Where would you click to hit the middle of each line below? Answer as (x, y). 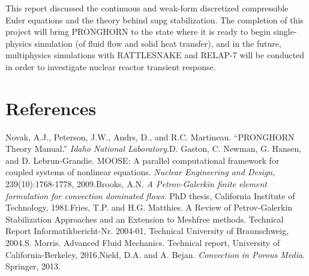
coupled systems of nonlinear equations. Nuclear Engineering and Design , (140, 172)
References (51, 108)
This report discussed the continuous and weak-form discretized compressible (147, 8)
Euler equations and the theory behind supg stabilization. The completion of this (154, 19)
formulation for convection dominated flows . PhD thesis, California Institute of (150, 195)
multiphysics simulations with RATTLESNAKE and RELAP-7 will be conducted (155, 55)
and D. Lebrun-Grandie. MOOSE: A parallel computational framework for (142, 160)
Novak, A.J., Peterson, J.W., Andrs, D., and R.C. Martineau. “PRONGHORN (150, 136)
